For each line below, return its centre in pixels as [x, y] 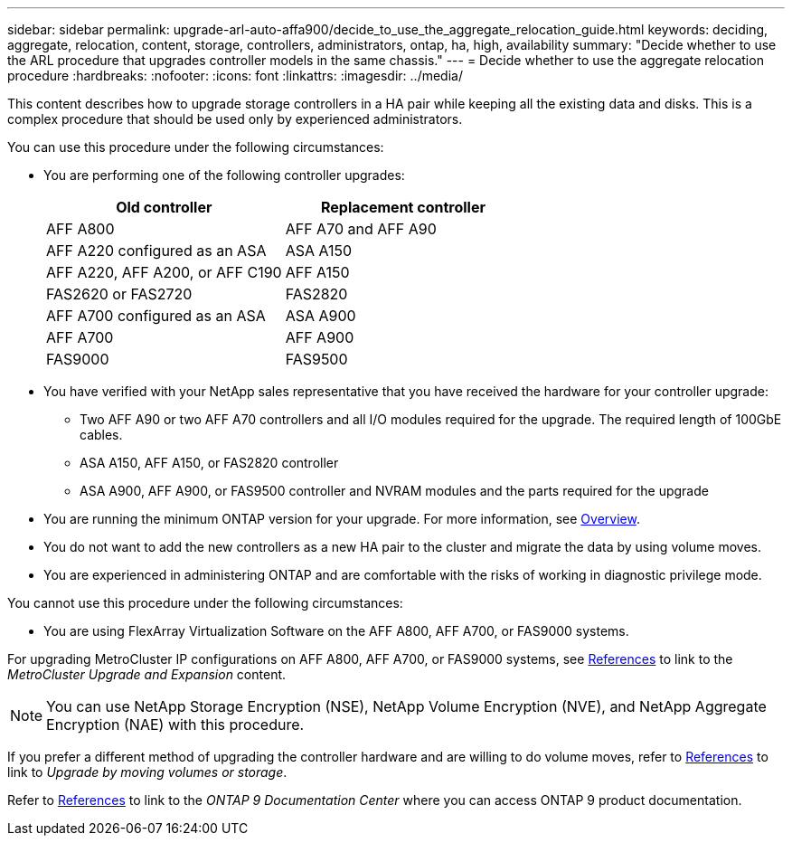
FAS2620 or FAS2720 [119, 294]
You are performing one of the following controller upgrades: [224, 175]
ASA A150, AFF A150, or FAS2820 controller [209, 463]
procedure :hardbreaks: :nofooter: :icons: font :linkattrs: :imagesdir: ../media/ [235, 76]
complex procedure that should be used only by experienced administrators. [235, 119]
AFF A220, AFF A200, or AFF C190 [164, 272]
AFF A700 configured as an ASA [156, 316]
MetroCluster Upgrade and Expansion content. [147, 674]
